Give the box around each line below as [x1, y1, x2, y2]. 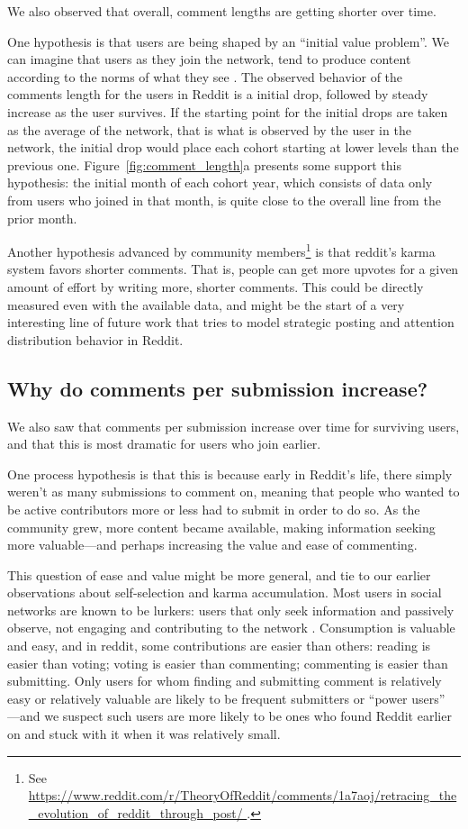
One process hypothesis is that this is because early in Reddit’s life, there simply [7, 464, 453, 483]
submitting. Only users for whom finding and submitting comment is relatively [7, 671, 442, 690]
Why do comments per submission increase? [7, 374, 428, 402]
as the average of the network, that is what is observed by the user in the [7, 120, 411, 139]
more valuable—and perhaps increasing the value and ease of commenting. [7, 535, 418, 554]
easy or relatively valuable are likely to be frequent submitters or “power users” [7, 688, 445, 707]
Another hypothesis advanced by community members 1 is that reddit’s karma [7, 240, 436, 260]
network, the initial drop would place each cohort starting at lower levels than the [7, 138, 459, 157]
